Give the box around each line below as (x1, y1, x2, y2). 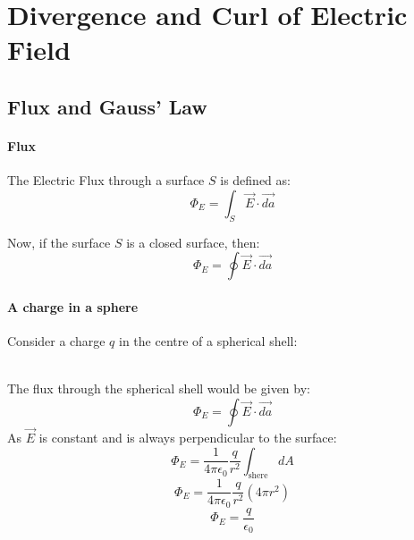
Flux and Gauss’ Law (7, 92, 207, 120)
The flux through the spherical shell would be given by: (7, 379, 310, 398)
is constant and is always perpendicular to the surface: (38, 427, 337, 446)
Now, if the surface (7, 232, 111, 251)
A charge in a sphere (7, 297, 139, 316)
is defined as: (220, 171, 291, 190)
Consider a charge (7, 331, 106, 350)
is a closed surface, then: (126, 232, 260, 251)
